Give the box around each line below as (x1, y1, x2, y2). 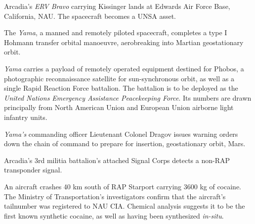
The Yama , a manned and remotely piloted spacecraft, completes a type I (4, 27, 227, 38)
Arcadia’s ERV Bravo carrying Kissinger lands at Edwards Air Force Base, (4, 1, 230, 11)
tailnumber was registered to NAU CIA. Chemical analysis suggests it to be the (4, 201, 245, 211)
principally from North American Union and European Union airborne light (4, 102, 234, 112)
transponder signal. (4, 165, 62, 175)
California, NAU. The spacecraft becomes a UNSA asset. (4, 10, 176, 21)
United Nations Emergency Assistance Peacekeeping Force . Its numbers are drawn (4, 92, 252, 103)
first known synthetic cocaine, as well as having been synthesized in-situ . (4, 210, 224, 221)
